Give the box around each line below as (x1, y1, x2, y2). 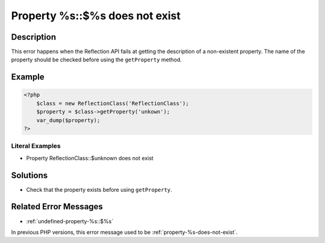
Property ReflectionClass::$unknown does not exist (26, 154, 153, 162)
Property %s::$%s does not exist (11, 9, 181, 22)
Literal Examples (11, 142, 61, 150)
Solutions (11, 170, 48, 180)
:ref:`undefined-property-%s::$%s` (26, 217, 114, 225)
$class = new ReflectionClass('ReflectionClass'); (36, 100, 189, 106)
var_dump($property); (36, 117, 101, 123)
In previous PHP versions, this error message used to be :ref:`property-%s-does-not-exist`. (11, 229, 238, 236)
